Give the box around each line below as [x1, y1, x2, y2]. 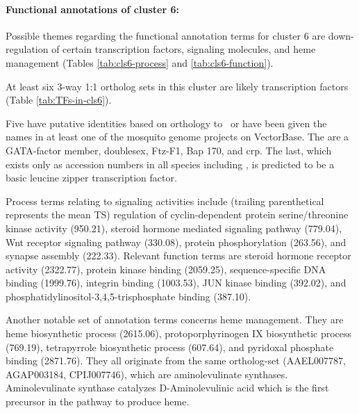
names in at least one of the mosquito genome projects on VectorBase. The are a [6, 129, 349, 144]
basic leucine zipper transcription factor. [6, 170, 177, 185]
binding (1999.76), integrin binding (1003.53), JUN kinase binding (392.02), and [6, 275, 347, 290]
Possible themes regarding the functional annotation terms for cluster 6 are [6, 28, 326, 42]
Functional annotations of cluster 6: [6, 1, 179, 16]
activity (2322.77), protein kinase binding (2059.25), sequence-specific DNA [6, 261, 326, 276]
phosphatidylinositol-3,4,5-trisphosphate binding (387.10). [6, 289, 251, 303]
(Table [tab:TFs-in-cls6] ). [6, 92, 112, 107]
